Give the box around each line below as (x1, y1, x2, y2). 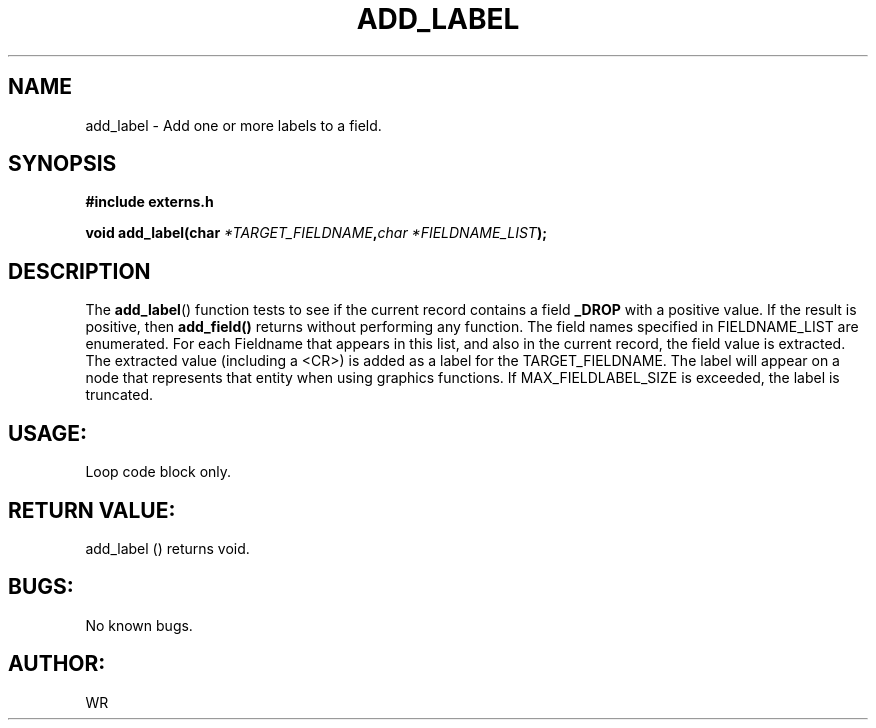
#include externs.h (85, 193, 214, 211)
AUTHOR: (8, 651, 106, 677)
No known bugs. (85, 616, 193, 634)
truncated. (85, 386, 153, 404)
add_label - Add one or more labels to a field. (85, 116, 382, 134)
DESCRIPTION (8, 258, 151, 284)
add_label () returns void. (85, 539, 250, 557)
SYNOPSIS (8, 151, 117, 177)
